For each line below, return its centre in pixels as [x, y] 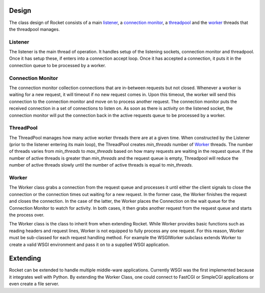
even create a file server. [34, 284]
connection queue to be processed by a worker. [58, 65]
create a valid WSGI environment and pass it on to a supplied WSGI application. [89, 244]
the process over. [27, 215]
